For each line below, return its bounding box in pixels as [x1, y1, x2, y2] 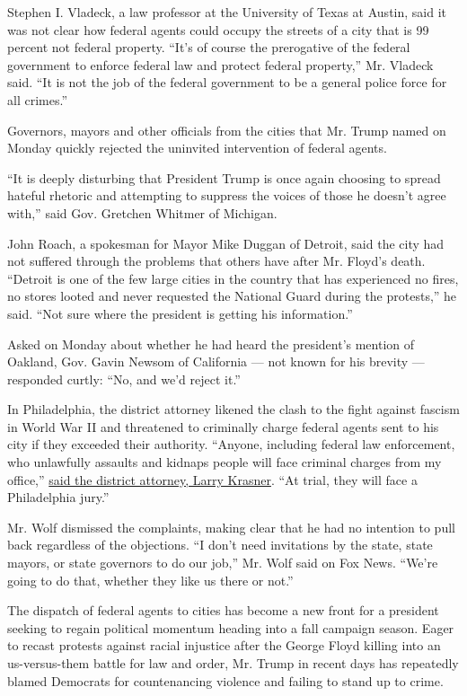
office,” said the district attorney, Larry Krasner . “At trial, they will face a [7, 470, 418, 489]
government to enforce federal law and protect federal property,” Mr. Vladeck [7, 55, 434, 74]
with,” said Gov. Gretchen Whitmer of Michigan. [7, 203, 278, 222]
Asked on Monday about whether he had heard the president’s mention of [7, 334, 415, 353]
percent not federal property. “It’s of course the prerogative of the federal [7, 38, 410, 57]
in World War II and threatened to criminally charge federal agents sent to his [7, 417, 439, 436]
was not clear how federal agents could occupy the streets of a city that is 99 [7, 20, 429, 39]
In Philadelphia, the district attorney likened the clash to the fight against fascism [7, 400, 460, 418]
